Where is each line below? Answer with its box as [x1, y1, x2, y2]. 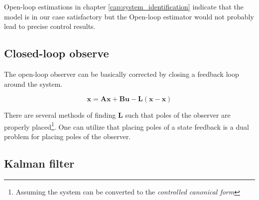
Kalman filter [4, 156, 75, 171]
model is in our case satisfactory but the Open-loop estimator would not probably [4, 11, 254, 21]
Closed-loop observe [4, 45, 109, 61]
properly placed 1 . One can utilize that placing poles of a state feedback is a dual [4, 120, 249, 132]
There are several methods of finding [4, 110, 116, 120]
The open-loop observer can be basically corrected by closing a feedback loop [4, 68, 239, 79]
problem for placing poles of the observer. [4, 131, 131, 142]
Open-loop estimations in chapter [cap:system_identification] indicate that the [4, 1, 244, 11]
